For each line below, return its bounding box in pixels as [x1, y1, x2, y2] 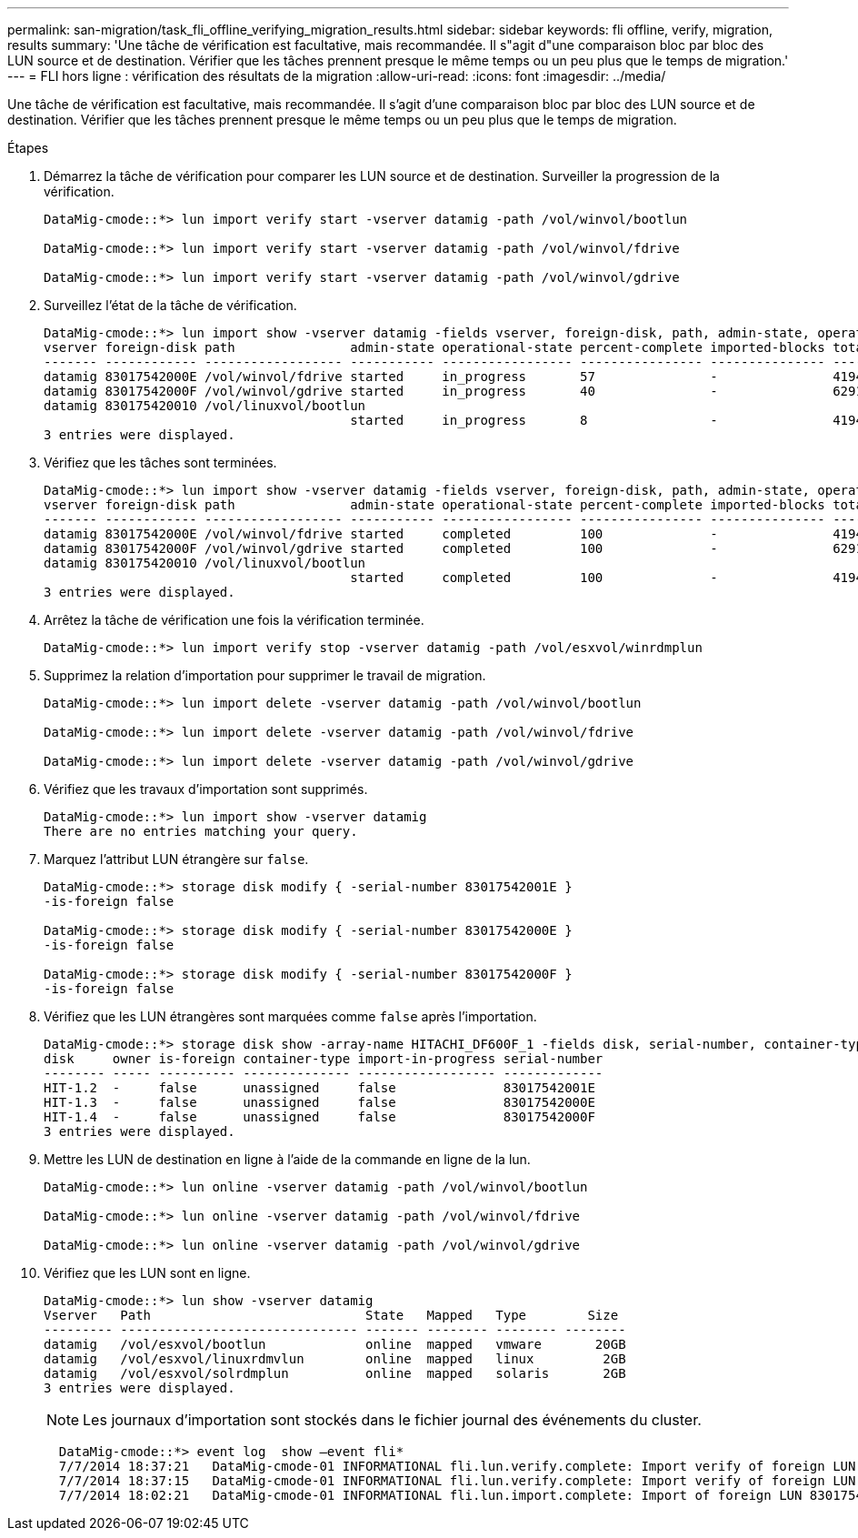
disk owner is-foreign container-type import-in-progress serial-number [44, 1051, 604, 1066]
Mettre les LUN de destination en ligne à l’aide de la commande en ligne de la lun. [44, 1151, 531, 1167]
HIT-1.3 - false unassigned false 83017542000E [44, 1095, 595, 1110]
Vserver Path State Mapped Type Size [44, 1308, 619, 1322]
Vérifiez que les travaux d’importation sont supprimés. [44, 781, 368, 797]
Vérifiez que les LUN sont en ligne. [44, 1265, 251, 1281]
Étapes [7, 140, 49, 156]
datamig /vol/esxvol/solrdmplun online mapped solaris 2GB [44, 1366, 626, 1381]
